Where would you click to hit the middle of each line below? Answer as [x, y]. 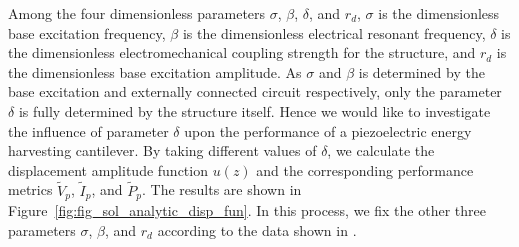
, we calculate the [381, 150]
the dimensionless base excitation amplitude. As [155, 71]
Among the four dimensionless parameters [137, 13]
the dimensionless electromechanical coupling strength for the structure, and [242, 52]
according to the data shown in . [257, 229]
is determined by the [421, 71]
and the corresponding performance [365, 169]
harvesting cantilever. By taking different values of [162, 150]
